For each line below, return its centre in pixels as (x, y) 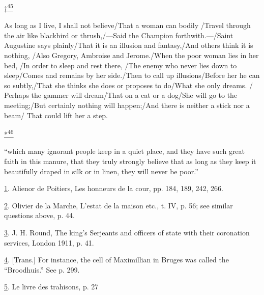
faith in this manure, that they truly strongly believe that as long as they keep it (130, 161)
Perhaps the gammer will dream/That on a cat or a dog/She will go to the (121, 95)
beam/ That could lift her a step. (56, 115)
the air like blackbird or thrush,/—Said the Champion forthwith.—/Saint (119, 35)
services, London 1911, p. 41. (49, 242)
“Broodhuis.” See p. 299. (42, 269)
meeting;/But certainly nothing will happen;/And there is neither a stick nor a (127, 105)
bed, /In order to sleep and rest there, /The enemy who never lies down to (121, 65)
